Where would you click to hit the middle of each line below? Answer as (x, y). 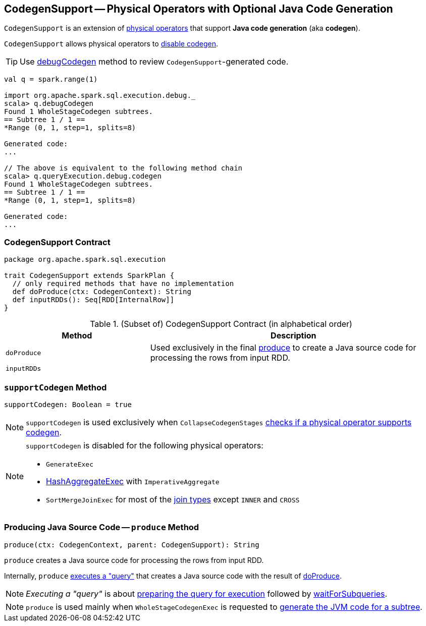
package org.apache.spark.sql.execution (85, 260)
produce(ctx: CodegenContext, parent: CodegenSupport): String (132, 545)
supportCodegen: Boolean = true (68, 404)
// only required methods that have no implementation (123, 284)
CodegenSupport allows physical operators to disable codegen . (111, 44)
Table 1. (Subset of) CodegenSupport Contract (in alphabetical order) (221, 324)
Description (294, 336)
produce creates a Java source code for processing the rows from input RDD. (134, 560)
